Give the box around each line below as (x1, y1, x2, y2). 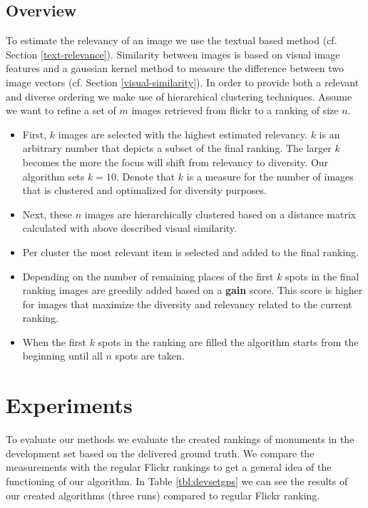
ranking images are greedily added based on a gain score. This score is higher (22, 283, 363, 298)
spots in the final (285, 268, 359, 283)
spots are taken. (115, 348, 185, 363)
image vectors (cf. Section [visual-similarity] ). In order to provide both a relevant (6, 74, 359, 89)
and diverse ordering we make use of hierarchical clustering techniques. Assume (6, 88, 352, 103)
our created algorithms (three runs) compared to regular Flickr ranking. (6, 487, 320, 502)
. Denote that (116, 168, 175, 183)
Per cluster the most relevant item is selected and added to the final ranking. (22, 244, 359, 259)
